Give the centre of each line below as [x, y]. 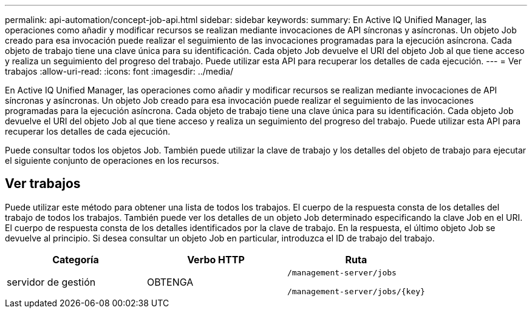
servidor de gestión [51, 282]
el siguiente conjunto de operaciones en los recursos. [112, 160]
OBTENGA [170, 282]
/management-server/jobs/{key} [356, 291]
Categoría [76, 259]
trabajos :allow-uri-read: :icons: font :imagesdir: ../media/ [119, 71]
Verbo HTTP [216, 259]
